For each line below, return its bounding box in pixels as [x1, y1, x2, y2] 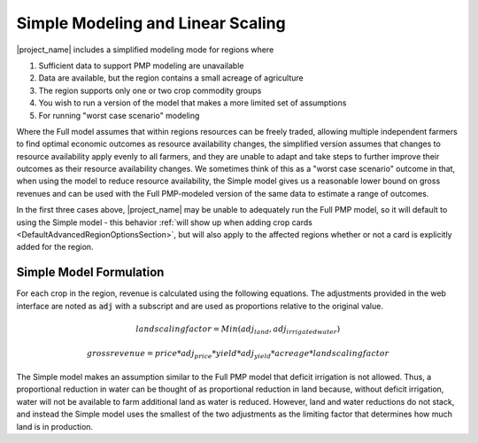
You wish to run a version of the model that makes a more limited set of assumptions [38, 97, 347, 108]
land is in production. [16, 421, 93, 431]
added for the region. [16, 242, 94, 253]
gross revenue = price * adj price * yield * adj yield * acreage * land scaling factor [87, 348, 389, 361]
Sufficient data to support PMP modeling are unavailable [38, 60, 244, 71]
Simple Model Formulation [16, 265, 165, 280]
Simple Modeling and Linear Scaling [16, 13, 287, 33]
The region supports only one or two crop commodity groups [38, 85, 262, 96]
